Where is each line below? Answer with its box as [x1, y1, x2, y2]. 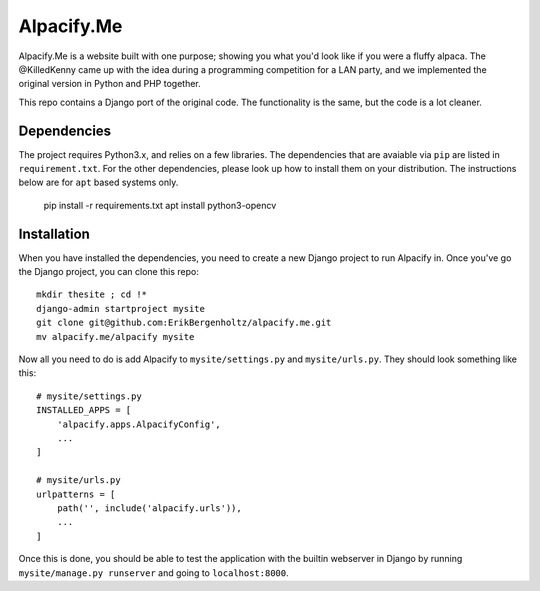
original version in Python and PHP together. [18, 78, 202, 90]
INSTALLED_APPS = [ [36, 405, 132, 416]
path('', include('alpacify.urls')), [56, 502, 242, 514]
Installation [18, 225, 90, 242]
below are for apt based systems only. [18, 176, 179, 189]
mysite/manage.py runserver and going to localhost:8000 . [18, 566, 289, 579]
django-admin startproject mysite [36, 303, 205, 314]
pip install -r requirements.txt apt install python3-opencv [43, 199, 277, 211]
